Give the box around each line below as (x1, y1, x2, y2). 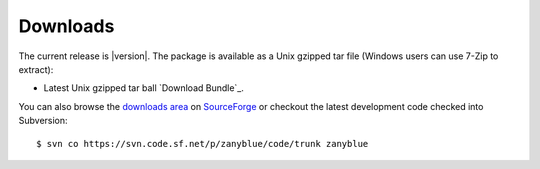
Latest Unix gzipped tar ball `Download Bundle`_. (43, 82, 245, 94)
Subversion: (18, 115, 69, 127)
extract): (18, 63, 54, 75)
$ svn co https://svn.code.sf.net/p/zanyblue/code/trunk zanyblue (36, 138, 369, 149)
